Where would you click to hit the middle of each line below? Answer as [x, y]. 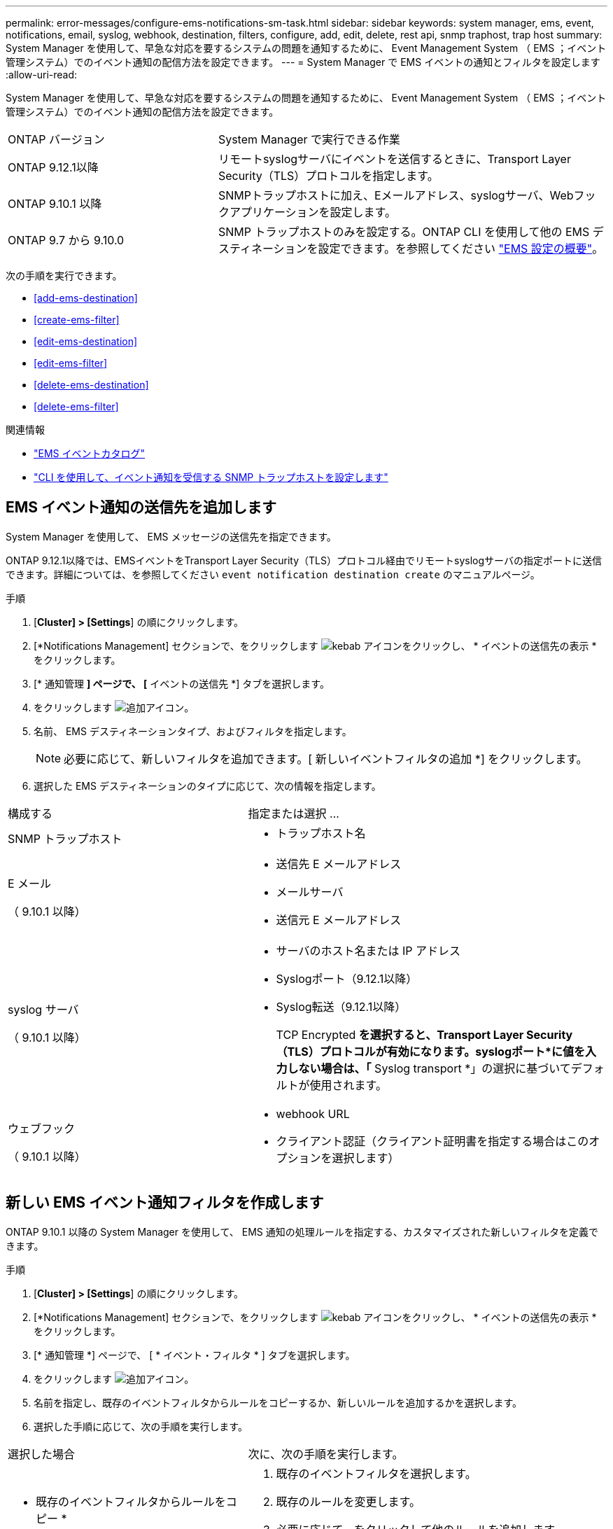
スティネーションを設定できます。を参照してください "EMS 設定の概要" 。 [411, 249]
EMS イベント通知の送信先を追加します [141, 508]
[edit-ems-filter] [71, 363]
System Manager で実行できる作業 [309, 139]
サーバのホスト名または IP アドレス [368, 950]
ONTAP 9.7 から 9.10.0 [66, 240]
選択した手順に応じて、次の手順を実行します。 [141, 1426]
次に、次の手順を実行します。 [326, 1454]
